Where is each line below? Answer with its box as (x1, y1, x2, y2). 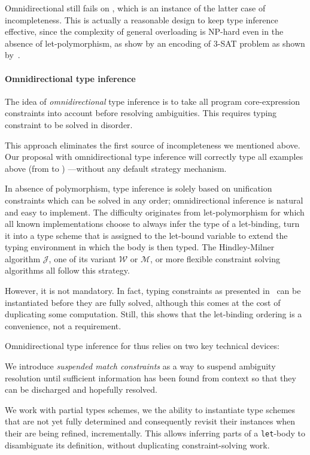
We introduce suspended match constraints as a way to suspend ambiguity (5, 360, 276, 372)
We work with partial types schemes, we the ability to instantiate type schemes (5, 403, 296, 415)
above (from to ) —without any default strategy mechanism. (5, 162, 227, 174)
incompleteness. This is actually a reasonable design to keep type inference (5, 13, 278, 26)
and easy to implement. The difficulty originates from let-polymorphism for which (5, 205, 305, 218)
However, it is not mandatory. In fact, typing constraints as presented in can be (5, 284, 301, 297)
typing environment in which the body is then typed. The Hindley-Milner (5, 241, 275, 253)
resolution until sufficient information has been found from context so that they (5, 371, 296, 384)
